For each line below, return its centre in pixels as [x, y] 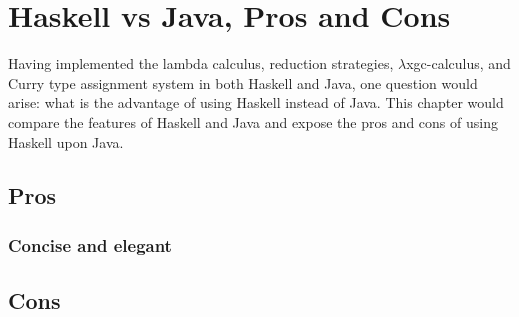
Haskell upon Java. [66, 141]
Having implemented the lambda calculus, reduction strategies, [201, 63]
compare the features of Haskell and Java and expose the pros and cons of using [253, 121]
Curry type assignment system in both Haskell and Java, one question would [243, 82]
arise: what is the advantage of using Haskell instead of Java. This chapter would [256, 102]
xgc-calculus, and [458, 63]
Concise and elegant [90, 244]
